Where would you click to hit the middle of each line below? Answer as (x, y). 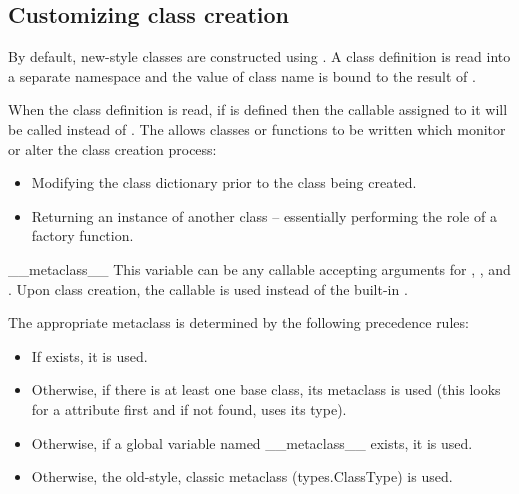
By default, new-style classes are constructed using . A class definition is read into (259, 56)
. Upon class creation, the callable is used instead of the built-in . (208, 288)
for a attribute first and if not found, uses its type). (189, 408)
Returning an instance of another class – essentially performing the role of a (264, 215)
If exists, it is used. (89, 355)
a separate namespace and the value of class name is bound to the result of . (242, 75)
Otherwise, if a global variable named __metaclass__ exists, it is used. (252, 442)
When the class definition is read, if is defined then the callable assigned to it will (258, 109)
